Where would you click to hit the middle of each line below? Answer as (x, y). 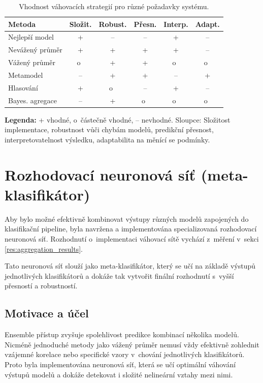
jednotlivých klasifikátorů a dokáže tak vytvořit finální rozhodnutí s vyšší (119, 275)
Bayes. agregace (32, 100)
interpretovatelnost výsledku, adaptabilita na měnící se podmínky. (107, 139)
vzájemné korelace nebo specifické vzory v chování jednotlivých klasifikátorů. (125, 354)
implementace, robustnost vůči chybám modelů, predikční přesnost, (109, 129)
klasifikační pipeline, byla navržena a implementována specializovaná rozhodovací (131, 229)
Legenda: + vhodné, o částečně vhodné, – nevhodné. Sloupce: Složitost (118, 119)
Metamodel (26, 75)
